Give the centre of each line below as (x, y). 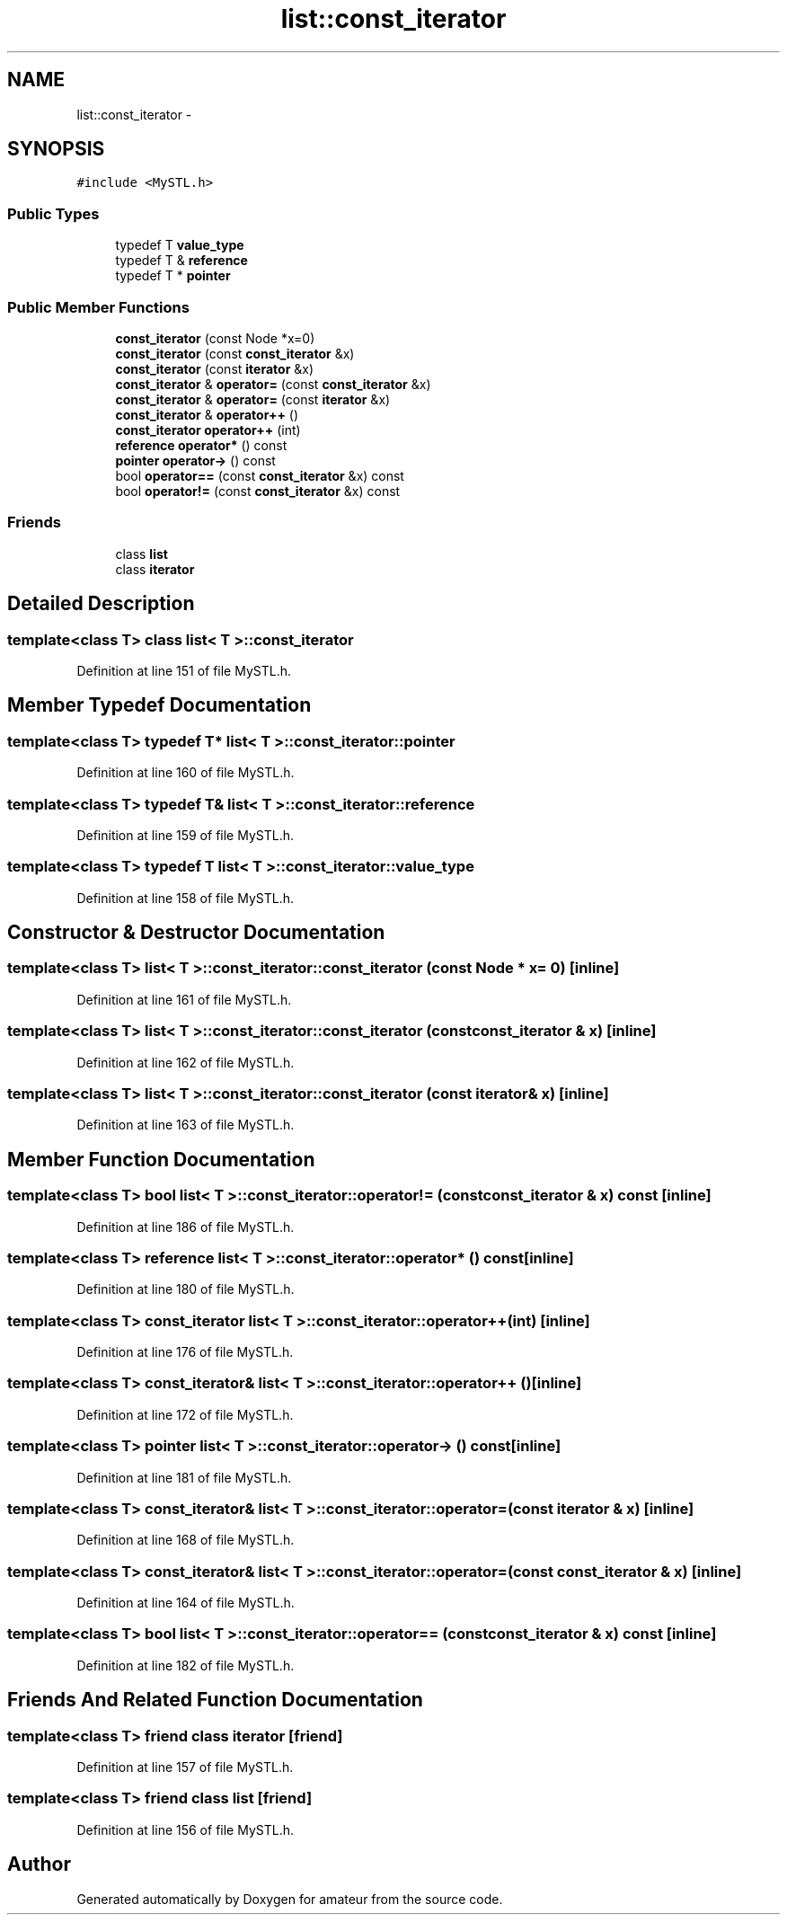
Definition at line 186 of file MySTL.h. (186, 1227)
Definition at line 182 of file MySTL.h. (186, 1665)
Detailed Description (101, 604)
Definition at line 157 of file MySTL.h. (185, 1767)
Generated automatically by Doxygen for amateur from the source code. (290, 1899)
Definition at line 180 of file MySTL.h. (186, 1289)
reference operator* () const (201, 445)
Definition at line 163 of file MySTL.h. (186, 1125)
